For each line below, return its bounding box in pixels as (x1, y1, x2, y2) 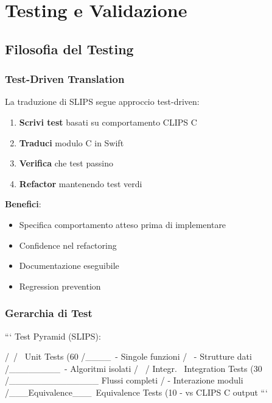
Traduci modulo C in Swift (19, 136, 124, 149)
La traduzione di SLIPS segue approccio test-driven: (5, 95, 200, 108)
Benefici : (5, 198, 41, 210)
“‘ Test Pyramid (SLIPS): (5, 329, 101, 342)
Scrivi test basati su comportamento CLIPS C (19, 115, 197, 128)
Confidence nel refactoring (19, 238, 117, 251)
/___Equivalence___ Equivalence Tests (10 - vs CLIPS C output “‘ (5, 385, 268, 398)
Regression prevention (19, 279, 101, 292)
